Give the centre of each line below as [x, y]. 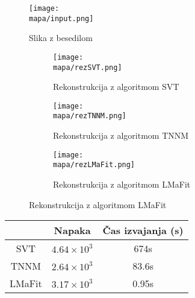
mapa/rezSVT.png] [88, 67]
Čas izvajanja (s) [143, 230]
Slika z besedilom [61, 38]
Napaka [72, 230]
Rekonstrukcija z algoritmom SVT [116, 87]
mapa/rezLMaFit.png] [94, 165]
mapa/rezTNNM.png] [90, 116]
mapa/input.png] [61, 18]
